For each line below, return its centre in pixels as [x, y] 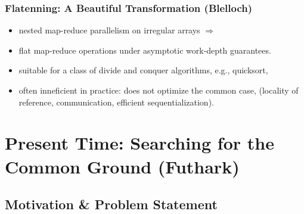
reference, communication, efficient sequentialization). [116, 102]
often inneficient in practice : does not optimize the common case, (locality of [159, 90]
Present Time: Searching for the [139, 143]
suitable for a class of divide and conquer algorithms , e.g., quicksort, [143, 70]
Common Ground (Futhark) [122, 166]
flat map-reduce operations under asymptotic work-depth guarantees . [145, 50]
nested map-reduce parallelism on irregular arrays [109, 30]
